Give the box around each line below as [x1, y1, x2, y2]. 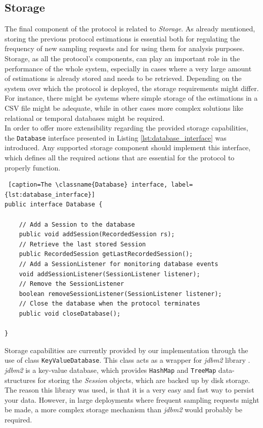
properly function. [5, 162, 61, 173]
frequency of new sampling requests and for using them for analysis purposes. [5, 43, 245, 54]
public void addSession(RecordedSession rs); [19, 231, 175, 238]
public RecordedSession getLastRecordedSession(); [19, 250, 193, 258]
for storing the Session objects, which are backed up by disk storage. [37, 374, 250, 385]
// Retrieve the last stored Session [19, 240, 146, 248]
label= [171, 181, 193, 189]
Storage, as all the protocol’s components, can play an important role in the [5, 53, 240, 63]
